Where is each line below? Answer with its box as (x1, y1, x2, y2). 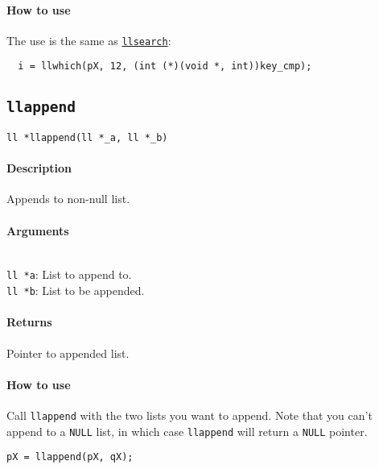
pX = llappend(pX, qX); (6, 451, 134, 463)
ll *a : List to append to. (6, 266, 132, 283)
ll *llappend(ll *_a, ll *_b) (6, 131, 168, 143)
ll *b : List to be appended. (6, 282, 145, 299)
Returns (6, 313, 52, 330)
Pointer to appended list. (6, 344, 130, 361)
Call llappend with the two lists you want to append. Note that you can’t (6, 406, 373, 423)
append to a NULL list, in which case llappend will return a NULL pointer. (6, 422, 368, 439)
